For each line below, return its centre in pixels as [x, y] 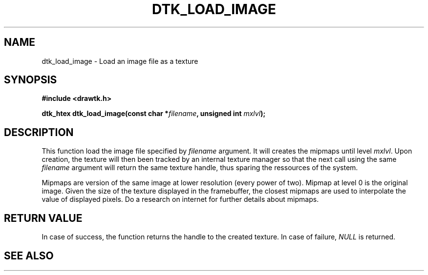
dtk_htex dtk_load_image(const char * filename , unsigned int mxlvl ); [154, 114]
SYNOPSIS [31, 80]
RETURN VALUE [43, 218]
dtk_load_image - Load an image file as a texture [120, 61]
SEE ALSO [29, 255]
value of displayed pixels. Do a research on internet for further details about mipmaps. [180, 199]
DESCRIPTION [39, 132]
